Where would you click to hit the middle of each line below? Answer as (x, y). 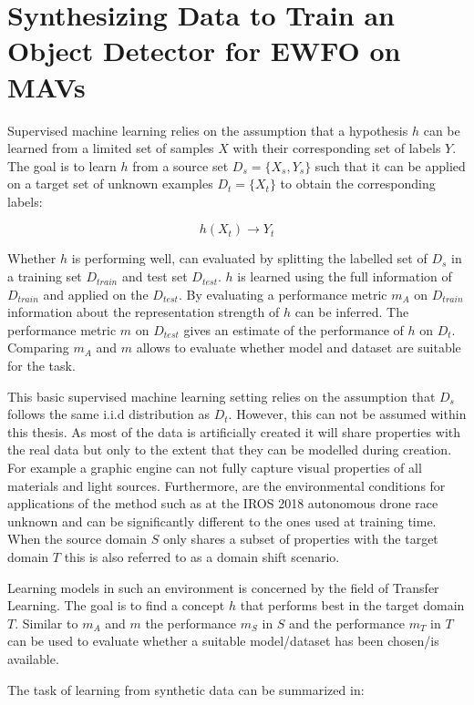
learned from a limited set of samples (111, 148)
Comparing (38, 347)
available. (33, 658)
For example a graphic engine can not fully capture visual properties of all (215, 467)
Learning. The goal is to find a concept (116, 605)
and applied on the (96, 294)
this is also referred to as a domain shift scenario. (202, 556)
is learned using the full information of (345, 276)
